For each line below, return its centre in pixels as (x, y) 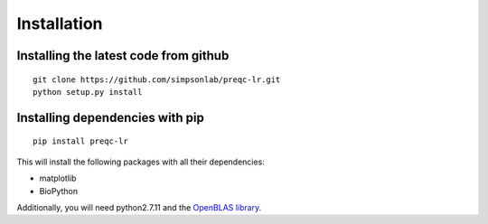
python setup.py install (88, 92)
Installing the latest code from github (123, 56)
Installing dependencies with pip (111, 117)
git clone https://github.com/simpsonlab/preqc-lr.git (157, 79)
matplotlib (58, 178)
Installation (60, 23)
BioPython (59, 191)
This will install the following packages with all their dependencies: (141, 162)
